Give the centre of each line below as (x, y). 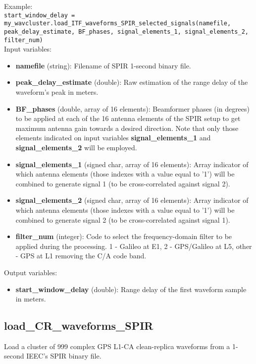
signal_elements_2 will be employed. (76, 147)
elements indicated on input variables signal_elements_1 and (113, 138)
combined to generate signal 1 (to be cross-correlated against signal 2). (123, 183)
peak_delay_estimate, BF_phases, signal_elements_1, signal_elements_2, (126, 31)
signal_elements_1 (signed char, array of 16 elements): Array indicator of (132, 164)
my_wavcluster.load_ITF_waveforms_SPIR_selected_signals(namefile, (118, 24)
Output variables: (31, 272)
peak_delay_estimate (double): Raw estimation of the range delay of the (132, 82)
